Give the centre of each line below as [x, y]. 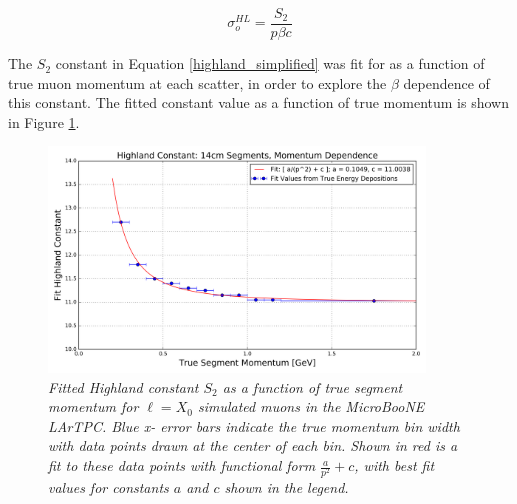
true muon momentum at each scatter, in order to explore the [197, 82]
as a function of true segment [312, 386]
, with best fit [394, 465]
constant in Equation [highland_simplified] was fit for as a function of [270, 63]
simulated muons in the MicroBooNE [311, 406]
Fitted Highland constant [123, 386]
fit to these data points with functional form [182, 465]
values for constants [108, 487]
